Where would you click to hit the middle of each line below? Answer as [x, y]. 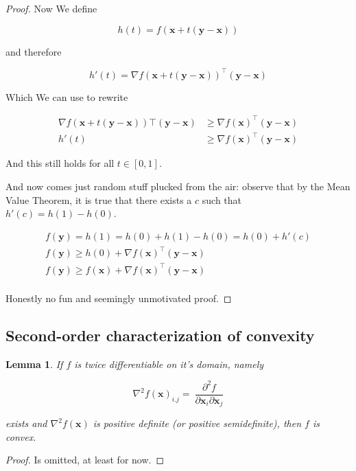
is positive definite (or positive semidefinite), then [197, 423]
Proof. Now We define [51, 8]
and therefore [34, 51]
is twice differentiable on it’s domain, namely [169, 364]
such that [222, 199]
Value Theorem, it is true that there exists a [99, 199]
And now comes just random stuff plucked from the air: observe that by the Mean [178, 186]
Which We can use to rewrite [67, 96]
